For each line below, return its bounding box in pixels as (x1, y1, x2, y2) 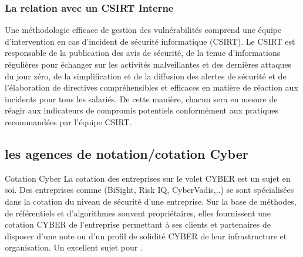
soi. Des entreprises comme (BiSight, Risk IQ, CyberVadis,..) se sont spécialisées (5, 183, 294, 196)
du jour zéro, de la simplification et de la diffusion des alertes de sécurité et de (5, 69, 287, 82)
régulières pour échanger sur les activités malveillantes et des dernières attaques (5, 58, 292, 70)
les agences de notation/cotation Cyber (5, 144, 248, 162)
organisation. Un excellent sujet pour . (5, 241, 143, 253)
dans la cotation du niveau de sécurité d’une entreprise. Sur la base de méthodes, (5, 195, 297, 207)
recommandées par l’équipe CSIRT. (5, 115, 132, 128)
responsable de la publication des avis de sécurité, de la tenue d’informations (5, 46, 281, 59)
